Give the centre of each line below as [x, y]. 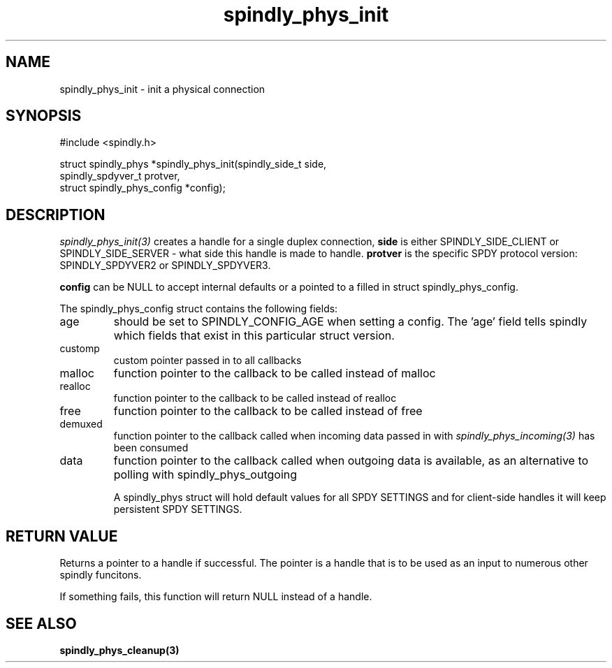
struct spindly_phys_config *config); [143, 188]
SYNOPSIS [44, 116]
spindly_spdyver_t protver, [120, 176]
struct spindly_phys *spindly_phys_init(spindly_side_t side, [193, 164]
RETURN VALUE [62, 536]
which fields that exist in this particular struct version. [254, 336]
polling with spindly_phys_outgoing [205, 475]
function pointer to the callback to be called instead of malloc [275, 373]
